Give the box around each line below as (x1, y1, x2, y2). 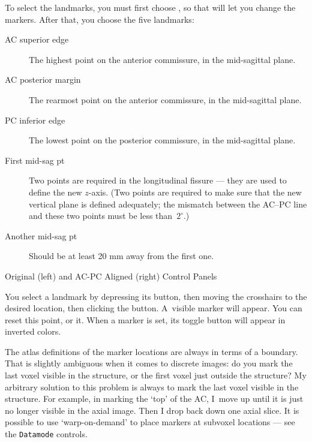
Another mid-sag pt (5, 229, 77, 242)
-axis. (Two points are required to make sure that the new (88, 185, 302, 198)
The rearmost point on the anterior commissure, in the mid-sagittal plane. (29, 93, 302, 106)
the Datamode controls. (5, 428, 88, 440)
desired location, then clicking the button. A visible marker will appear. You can (5, 302, 302, 314)
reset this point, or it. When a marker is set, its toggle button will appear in (5, 313, 286, 326)
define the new (29, 185, 82, 198)
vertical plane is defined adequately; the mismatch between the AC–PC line (29, 197, 307, 210)
